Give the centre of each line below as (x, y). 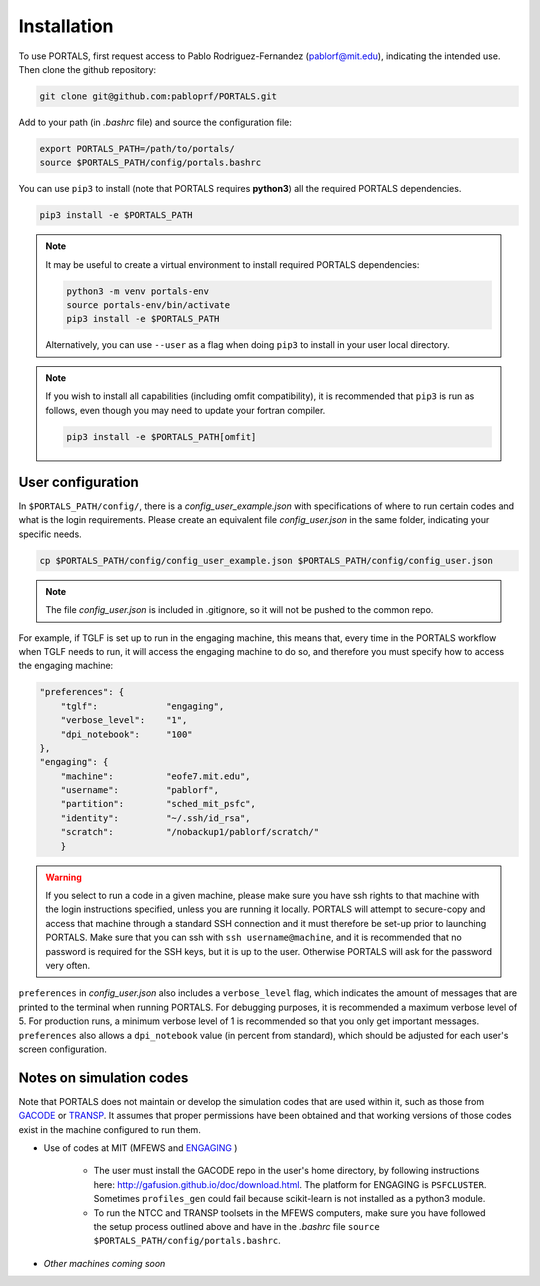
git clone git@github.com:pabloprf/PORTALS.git (158, 96)
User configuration (78, 481)
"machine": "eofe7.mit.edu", (155, 776)
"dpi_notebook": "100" (127, 734)
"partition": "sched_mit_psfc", (158, 804)
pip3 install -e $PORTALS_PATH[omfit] (161, 436)
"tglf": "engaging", (142, 706)
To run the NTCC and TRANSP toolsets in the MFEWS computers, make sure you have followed (289, 1212)
